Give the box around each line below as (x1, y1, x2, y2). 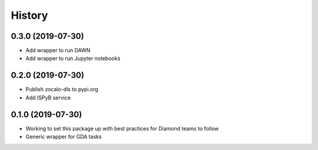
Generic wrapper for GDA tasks (25, 133, 102, 141)
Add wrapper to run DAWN (25, 47, 91, 54)
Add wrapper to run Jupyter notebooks (25, 55, 121, 62)
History (11, 9, 48, 22)
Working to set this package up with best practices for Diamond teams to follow (25, 125, 219, 132)
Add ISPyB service (25, 94, 71, 101)
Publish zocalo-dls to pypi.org (25, 86, 98, 93)
